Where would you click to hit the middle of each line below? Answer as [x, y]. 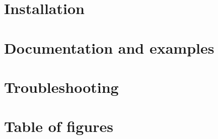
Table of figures [59, 126]
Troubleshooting [61, 87]
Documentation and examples [109, 47]
